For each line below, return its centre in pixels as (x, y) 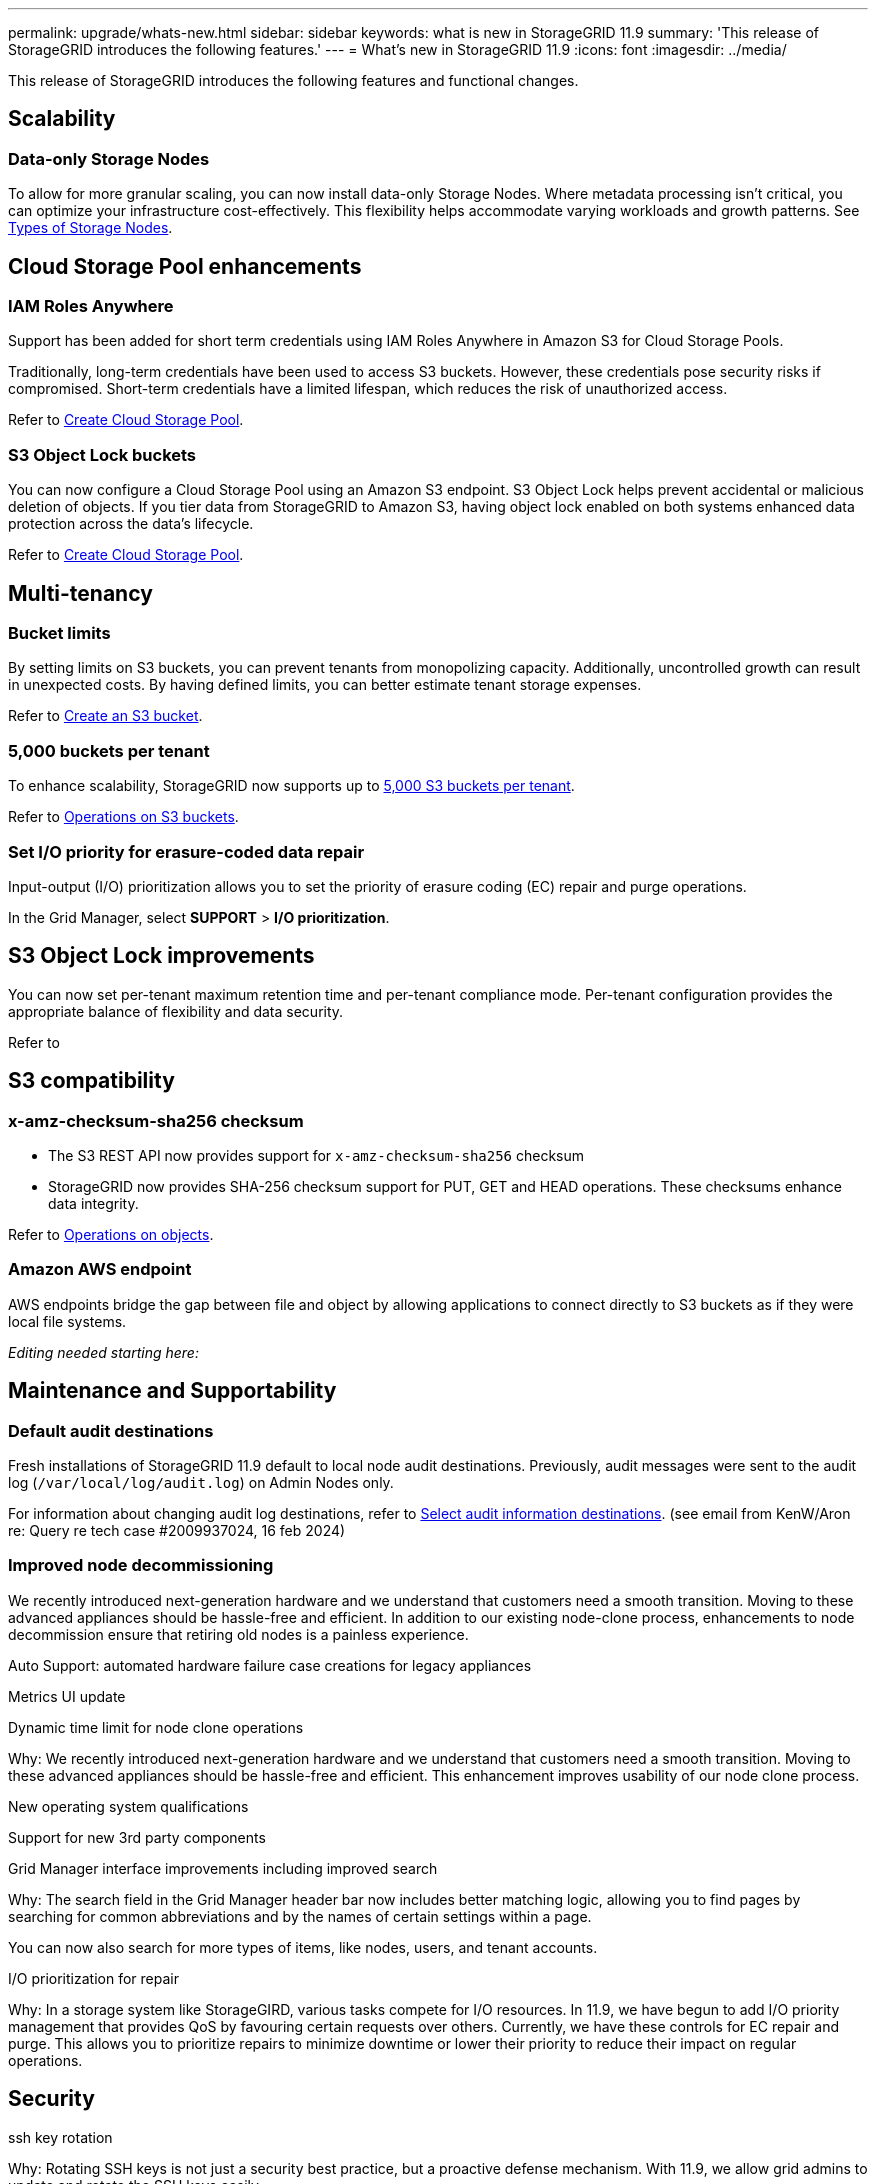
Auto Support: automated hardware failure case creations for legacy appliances (270, 1665)
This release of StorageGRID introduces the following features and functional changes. (293, 80)
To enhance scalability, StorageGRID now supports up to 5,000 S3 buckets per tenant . (291, 786)
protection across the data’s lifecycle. (131, 524)
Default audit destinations (111, 1430)
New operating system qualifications (128, 1806)
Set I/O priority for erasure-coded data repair (186, 851)
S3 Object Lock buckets (102, 454)
